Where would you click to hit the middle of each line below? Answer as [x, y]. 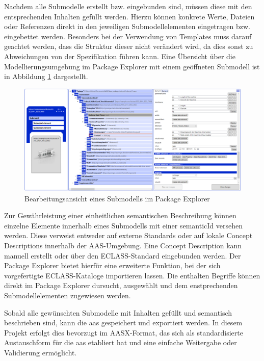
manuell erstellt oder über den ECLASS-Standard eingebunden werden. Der [123, 255]
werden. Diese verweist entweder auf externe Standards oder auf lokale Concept [128, 235]
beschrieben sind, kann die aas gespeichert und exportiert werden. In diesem [123, 323]
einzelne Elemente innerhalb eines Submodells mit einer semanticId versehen [124, 225]
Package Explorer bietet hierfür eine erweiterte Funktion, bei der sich [112, 265]
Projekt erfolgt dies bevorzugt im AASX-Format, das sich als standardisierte [124, 332]
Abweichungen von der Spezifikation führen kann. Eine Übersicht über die [120, 56]
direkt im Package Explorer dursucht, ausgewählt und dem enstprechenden [121, 285]
